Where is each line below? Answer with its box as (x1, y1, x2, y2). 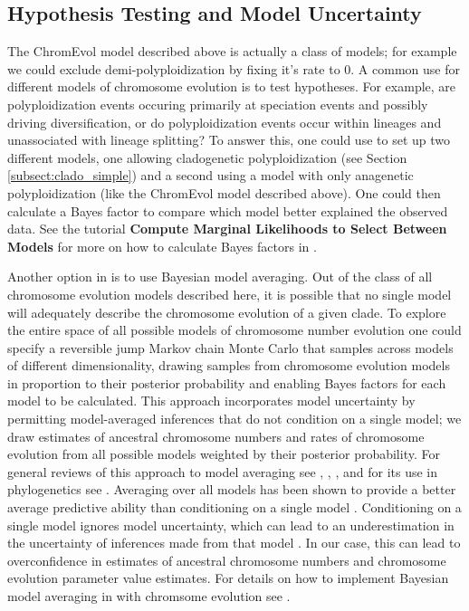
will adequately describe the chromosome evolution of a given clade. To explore (7, 302, 446, 321)
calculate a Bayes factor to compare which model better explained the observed (7, 201, 448, 220)
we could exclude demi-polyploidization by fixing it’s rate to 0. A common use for (7, 59, 460, 78)
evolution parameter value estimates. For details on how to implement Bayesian (7, 568, 449, 587)
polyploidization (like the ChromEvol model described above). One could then (7, 183, 441, 202)
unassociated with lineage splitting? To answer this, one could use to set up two (7, 130, 450, 149)
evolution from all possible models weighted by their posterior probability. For (7, 444, 440, 463)
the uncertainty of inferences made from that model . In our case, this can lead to (7, 533, 461, 552)
